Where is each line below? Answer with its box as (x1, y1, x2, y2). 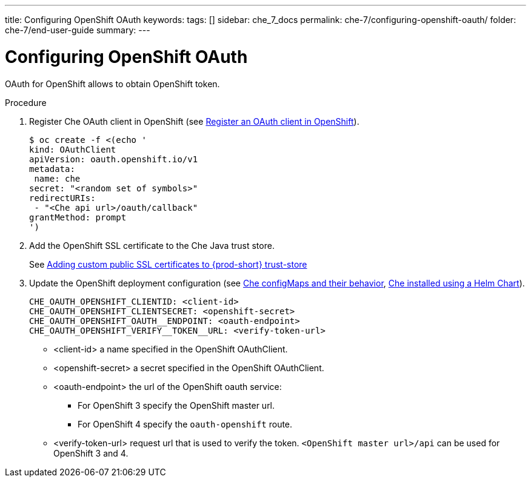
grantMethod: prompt (29, 212, 127, 222)
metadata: (29, 163, 75, 174)
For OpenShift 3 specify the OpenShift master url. (78, 400, 275, 411)
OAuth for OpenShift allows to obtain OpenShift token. (5, 78, 220, 89)
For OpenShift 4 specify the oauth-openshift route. (78, 418, 293, 429)
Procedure (5, 97, 47, 108)
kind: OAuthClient (29, 144, 116, 154)
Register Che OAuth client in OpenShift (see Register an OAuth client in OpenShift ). (29, 116, 359, 127)
